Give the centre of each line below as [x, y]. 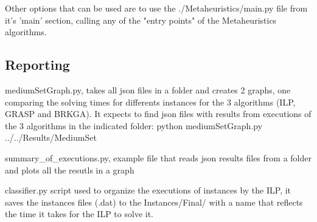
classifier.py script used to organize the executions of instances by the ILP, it [148, 190]
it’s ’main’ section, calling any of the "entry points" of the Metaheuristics [141, 20]
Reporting [37, 65]
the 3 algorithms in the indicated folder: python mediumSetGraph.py [134, 125]
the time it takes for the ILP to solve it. [79, 214]
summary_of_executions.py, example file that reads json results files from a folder [158, 157]
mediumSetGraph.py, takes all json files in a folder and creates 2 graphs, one [148, 89]
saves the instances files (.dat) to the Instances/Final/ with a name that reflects [154, 202]
